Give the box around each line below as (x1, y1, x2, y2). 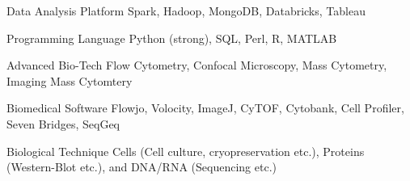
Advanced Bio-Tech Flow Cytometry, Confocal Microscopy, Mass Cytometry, (6, 57, 387, 74)
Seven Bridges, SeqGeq (6, 115, 120, 132)
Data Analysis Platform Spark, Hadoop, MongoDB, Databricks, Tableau (6, 2, 366, 19)
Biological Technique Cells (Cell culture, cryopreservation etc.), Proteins (6, 142, 365, 159)
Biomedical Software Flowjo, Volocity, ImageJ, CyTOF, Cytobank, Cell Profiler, (6, 99, 404, 116)
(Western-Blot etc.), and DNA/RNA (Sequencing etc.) (6, 158, 277, 175)
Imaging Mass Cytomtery (6, 72, 133, 89)
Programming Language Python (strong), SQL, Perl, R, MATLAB (6, 29, 337, 46)
